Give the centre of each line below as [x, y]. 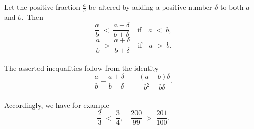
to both [232, 7]
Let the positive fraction [42, 7]
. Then [32, 17]
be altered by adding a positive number [150, 7]
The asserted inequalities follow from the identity [81, 68]
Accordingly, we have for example [57, 105]
